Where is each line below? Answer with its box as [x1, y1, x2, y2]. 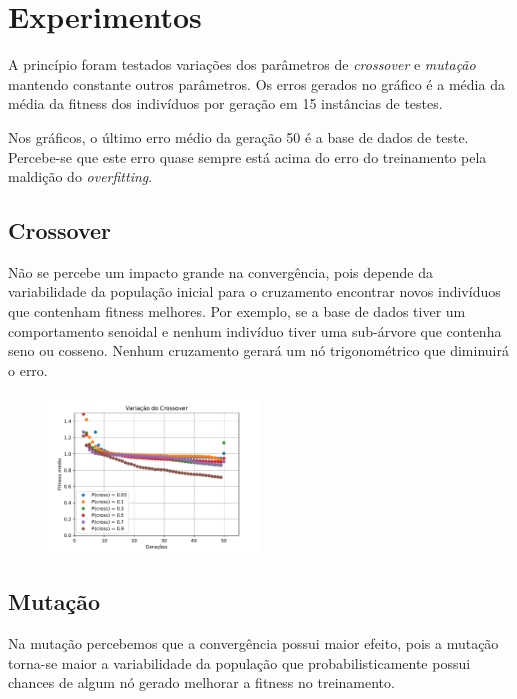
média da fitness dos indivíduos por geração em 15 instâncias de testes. [8, 93, 443, 114]
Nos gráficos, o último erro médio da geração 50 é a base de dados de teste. [8, 126, 469, 147]
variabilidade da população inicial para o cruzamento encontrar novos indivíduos [8, 281, 501, 302]
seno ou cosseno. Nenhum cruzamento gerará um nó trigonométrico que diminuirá [8, 340, 509, 361]
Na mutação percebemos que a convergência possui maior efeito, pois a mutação [8, 633, 499, 654]
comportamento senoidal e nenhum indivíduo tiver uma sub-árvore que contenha [8, 320, 502, 341]
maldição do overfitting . [8, 166, 153, 187]
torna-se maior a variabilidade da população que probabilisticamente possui [8, 652, 471, 673]
